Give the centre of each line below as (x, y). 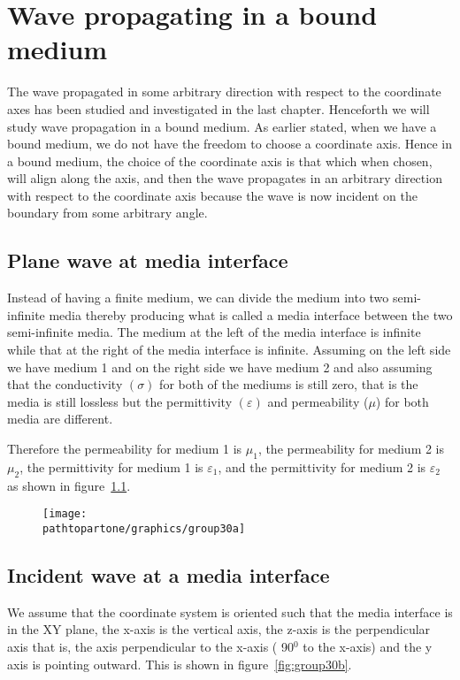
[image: (65, 514)
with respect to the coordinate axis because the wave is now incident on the (212, 195)
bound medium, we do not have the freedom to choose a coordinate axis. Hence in (230, 144)
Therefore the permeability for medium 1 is (125, 449)
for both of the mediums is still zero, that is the (289, 384)
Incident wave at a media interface (169, 574)
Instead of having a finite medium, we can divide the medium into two (198, 298)
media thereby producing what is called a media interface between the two (251, 314)
